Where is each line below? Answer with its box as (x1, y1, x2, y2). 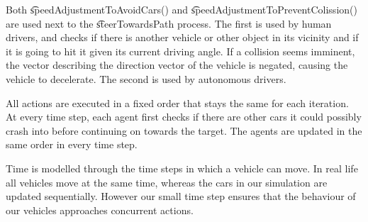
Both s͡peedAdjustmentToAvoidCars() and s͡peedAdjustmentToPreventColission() (6, 2, 357, 16)
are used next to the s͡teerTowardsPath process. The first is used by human (6, 16, 332, 30)
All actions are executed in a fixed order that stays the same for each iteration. (6, 95, 349, 110)
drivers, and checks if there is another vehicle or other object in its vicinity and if (6, 30, 359, 45)
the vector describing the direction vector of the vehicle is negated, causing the (6, 57, 348, 72)
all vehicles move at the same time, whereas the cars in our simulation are (6, 174, 328, 189)
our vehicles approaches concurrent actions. (6, 202, 194, 217)
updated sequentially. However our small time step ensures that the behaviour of (6, 189, 356, 204)
